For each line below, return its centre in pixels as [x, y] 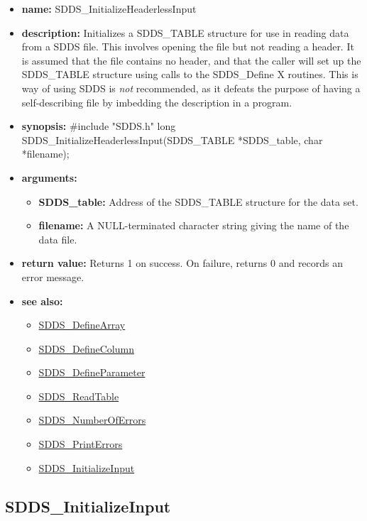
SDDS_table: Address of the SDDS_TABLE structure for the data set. [198, 201]
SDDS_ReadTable [79, 396]
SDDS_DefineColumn [86, 348]
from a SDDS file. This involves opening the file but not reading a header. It [188, 46]
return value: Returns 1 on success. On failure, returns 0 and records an [182, 263]
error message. [53, 276]
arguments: [49, 177]
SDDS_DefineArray [82, 325]
